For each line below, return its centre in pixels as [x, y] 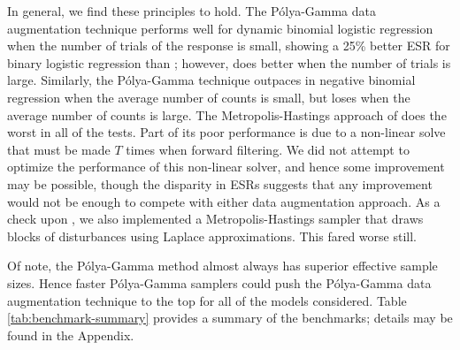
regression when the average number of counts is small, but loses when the [209, 97]
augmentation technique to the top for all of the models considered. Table [207, 300]
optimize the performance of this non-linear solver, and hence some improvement [226, 167]
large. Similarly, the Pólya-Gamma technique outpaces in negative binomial [211, 80]
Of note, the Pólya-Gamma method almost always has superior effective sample [222, 266]
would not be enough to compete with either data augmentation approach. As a [224, 201]
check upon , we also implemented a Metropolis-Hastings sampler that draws [215, 219]
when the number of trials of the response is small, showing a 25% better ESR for [229, 46]
